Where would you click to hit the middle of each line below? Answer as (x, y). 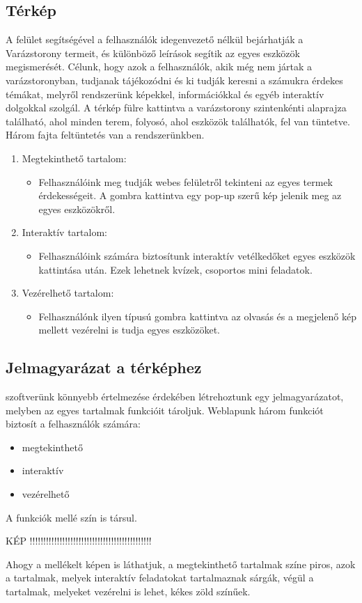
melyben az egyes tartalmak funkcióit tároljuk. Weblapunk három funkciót (165, 410)
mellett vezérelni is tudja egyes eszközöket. (129, 330)
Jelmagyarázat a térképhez (104, 367)
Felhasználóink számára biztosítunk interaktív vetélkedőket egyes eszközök (197, 255)
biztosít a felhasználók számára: (73, 424)
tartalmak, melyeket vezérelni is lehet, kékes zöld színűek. (128, 592)
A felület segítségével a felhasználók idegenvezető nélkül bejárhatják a (155, 39)
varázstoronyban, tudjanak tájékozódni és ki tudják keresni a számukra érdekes (174, 80)
